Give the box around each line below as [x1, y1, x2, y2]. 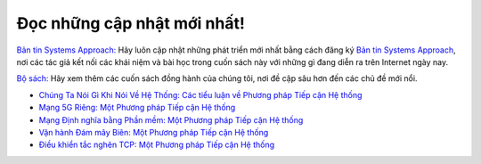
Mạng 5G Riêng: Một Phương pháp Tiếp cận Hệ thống [38, 102, 236, 113]
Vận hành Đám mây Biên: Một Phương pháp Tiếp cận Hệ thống [38, 127, 269, 137]
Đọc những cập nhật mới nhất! [16, 13, 245, 33]
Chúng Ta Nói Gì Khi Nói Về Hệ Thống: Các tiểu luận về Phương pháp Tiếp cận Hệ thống [38, 89, 363, 100]
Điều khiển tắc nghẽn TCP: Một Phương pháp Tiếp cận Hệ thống [38, 139, 275, 151]
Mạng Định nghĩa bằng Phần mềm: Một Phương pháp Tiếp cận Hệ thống [38, 114, 304, 125]
